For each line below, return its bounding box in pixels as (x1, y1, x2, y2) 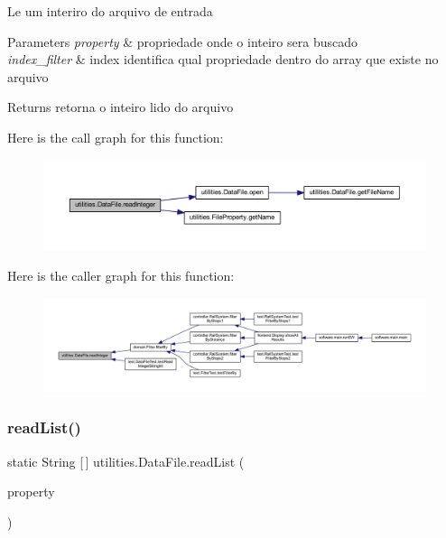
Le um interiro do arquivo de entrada (7, 2, 213, 20)
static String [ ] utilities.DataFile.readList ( (7, 451, 245, 470)
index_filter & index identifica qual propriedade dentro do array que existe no (7, 50, 439, 69)
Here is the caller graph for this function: (7, 266, 235, 285)
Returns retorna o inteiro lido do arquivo (7, 97, 234, 116)
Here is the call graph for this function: (7, 127, 224, 146)
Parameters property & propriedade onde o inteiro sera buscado (7, 32, 358, 51)
